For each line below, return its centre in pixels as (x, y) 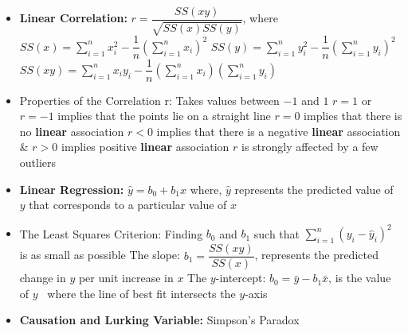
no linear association (72, 131)
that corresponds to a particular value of (128, 205)
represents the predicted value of (314, 189)
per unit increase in (126, 278)
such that (277, 233)
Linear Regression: (72, 189)
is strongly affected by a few (310, 147)
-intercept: (241, 278)
